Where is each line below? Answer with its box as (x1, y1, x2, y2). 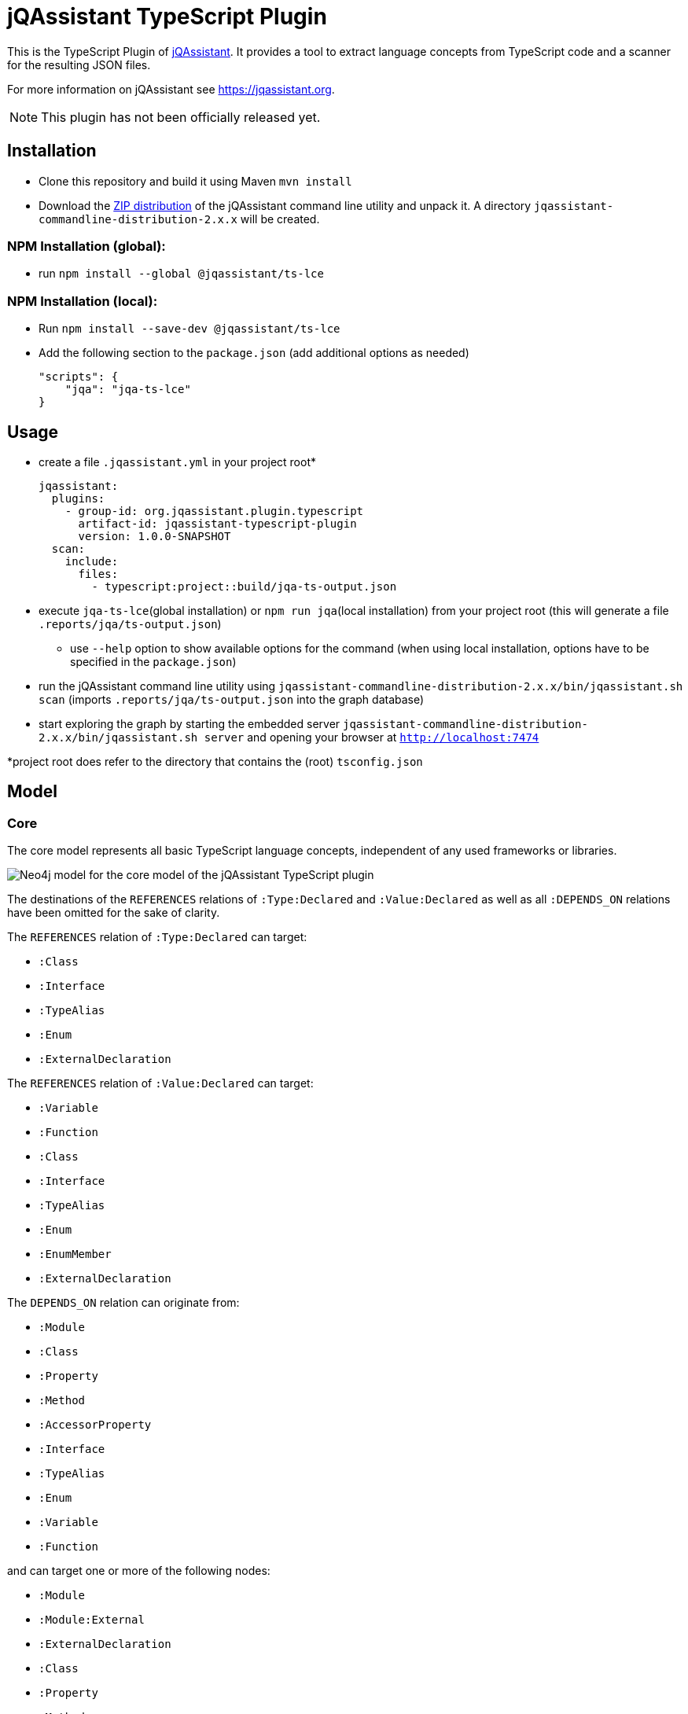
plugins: (51, 491, 105, 505)
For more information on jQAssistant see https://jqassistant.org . (7, 82, 335, 96)
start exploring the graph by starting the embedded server (39, 716, 340, 730)
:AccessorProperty (39, 1418, 152, 1432)
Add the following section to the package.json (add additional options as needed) (39, 346, 469, 360)
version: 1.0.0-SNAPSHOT (78, 529, 231, 543)
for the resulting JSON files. (7, 57, 151, 72)
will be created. (240, 211, 320, 226)
